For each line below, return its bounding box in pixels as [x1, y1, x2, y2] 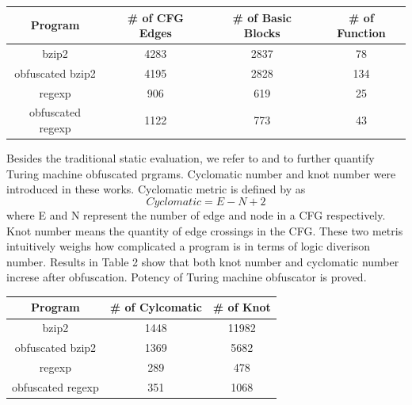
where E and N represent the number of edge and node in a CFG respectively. [6, 206, 386, 223]
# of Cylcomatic [109, 299, 202, 315]
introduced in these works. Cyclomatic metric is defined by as [6, 181, 306, 197]
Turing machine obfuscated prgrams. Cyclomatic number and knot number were [6, 165, 396, 181]
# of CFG [127, 9, 184, 25]
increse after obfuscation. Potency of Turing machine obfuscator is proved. [6, 269, 367, 285]
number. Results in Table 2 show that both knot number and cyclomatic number [6, 253, 399, 269]
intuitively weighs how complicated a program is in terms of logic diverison [6, 238, 370, 254]
